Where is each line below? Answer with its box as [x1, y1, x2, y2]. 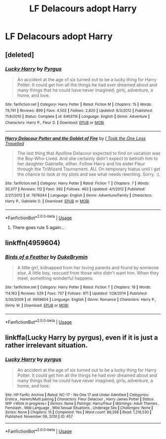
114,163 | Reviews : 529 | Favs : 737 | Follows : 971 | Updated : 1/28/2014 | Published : [5, 291, 148, 296]
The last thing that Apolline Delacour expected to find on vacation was [17, 150, 161, 156]
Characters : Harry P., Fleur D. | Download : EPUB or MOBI [5, 120, 104, 125]
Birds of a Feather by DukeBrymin [5, 253, 88, 260]
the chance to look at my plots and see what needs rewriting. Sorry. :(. [17, 171, 161, 177]
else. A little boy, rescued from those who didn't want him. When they [17, 270, 159, 276]
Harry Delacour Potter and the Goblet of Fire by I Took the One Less [5, 135, 146, 141]
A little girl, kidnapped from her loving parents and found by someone [17, 265, 159, 271]
